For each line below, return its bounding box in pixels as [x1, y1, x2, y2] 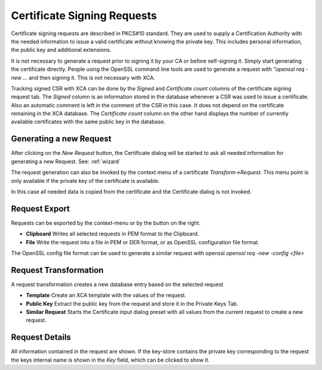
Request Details [11, 332, 72, 343]
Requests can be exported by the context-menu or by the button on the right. [11, 219, 201, 226]
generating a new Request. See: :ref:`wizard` [11, 158, 121, 165]
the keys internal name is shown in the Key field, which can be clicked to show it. [11, 356, 210, 363]
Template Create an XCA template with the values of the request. [26, 292, 187, 299]
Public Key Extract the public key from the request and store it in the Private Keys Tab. [26, 300, 239, 307]
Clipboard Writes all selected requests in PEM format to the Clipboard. [26, 230, 199, 238]
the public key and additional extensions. [11, 46, 112, 54]
